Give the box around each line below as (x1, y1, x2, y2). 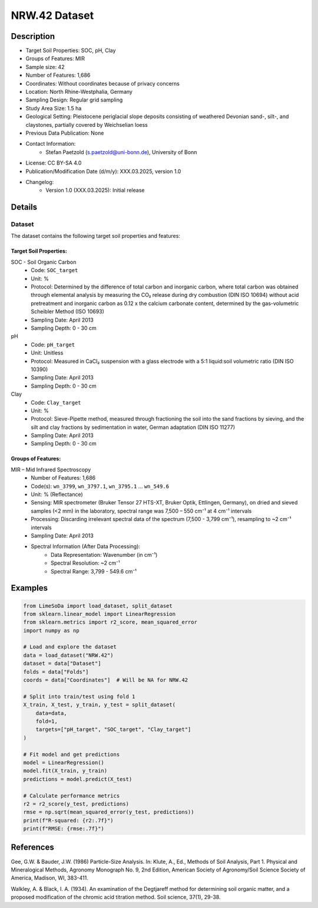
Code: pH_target (31, 341, 75, 348)
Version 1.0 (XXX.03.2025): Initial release (45, 186, 145, 194)
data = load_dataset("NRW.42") (23, 652, 114, 658)
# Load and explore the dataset (23, 644, 117, 650)
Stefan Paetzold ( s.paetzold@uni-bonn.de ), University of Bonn (45, 148, 197, 156)
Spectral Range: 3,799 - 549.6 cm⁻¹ (51, 568, 137, 575)
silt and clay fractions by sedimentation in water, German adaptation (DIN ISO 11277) (31, 424, 236, 431)
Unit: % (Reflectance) (31, 491, 84, 498)
